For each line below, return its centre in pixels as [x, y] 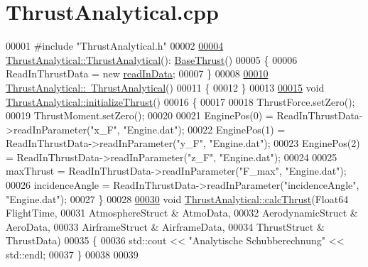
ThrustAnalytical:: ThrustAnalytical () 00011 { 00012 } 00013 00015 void [165, 87]
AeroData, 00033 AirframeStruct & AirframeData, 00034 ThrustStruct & [165, 226]
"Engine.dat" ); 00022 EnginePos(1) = [204, 129]
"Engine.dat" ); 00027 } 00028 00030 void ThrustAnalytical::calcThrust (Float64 [177, 198]
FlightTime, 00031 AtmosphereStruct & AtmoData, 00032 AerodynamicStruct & [182, 213]
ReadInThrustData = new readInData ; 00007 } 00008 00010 [137, 73]
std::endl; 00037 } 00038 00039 [72, 255]
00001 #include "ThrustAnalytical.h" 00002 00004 [115, 46]
